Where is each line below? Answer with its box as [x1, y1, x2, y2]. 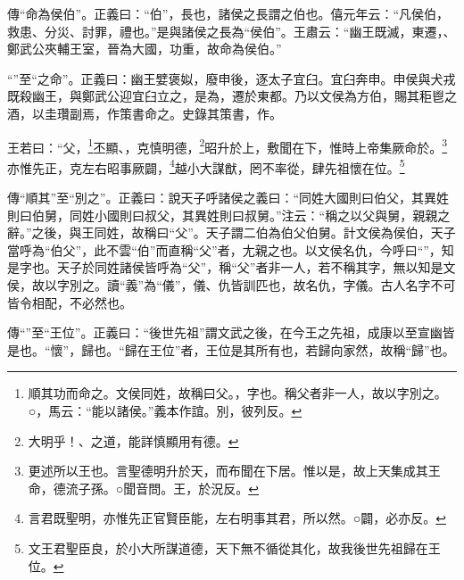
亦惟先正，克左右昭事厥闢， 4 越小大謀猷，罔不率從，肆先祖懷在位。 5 [7, 155, 405, 177]
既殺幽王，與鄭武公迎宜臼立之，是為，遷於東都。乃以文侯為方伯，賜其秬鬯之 [7, 87, 457, 105]
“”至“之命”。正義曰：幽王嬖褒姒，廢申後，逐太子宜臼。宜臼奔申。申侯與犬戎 [7, 69, 456, 87]
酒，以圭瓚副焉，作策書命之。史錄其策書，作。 [7, 104, 282, 122]
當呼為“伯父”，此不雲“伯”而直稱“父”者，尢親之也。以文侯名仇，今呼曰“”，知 [7, 240, 454, 259]
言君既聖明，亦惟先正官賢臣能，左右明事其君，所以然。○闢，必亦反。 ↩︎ [28, 509, 446, 527]
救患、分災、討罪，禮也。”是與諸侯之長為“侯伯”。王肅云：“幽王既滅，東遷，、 [7, 21, 456, 40]
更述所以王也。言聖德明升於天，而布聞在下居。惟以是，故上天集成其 [28, 461, 428, 480]
